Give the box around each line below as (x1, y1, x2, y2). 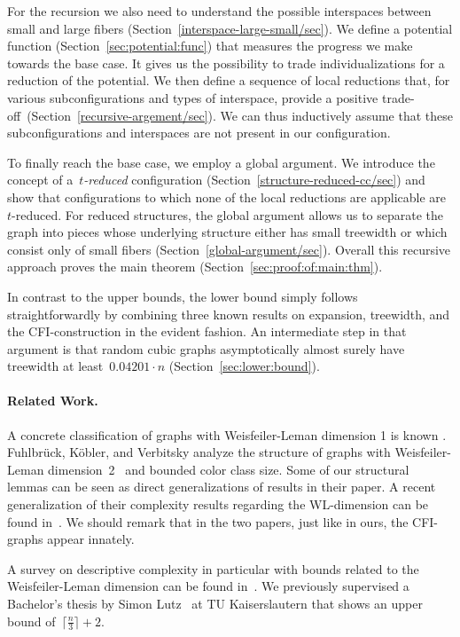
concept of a (7, 170, 74, 189)
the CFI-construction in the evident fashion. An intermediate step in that (7, 322, 407, 341)
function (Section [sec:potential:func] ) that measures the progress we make (7, 36, 413, 55)
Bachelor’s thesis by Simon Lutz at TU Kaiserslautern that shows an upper (7, 594, 423, 613)
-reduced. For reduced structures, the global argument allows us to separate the (12, 205, 444, 224)
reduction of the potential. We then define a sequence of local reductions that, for (7, 71, 450, 90)
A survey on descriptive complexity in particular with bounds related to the (7, 559, 419, 578)
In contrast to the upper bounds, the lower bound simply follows (7, 287, 358, 305)
